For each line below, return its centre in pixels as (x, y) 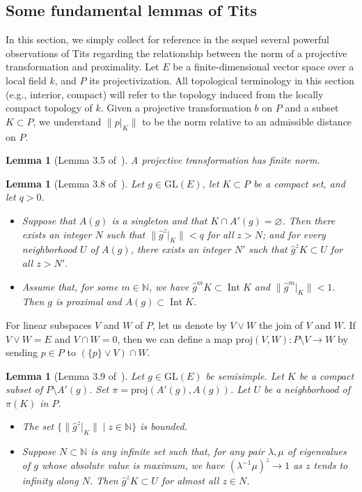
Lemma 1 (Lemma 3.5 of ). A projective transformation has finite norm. (163, 160)
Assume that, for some (70, 286)
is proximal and (88, 301)
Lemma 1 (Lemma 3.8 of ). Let (75, 183)
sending (22, 352)
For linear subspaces (49, 324)
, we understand (67, 121)
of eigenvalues (317, 451)
